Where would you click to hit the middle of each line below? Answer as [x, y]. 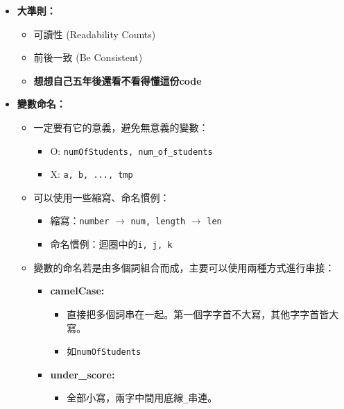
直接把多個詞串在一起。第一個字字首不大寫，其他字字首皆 [198, 314]
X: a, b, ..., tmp [92, 174]
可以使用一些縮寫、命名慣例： [102, 197]
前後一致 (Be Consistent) [88, 57]
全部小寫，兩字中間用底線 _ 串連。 [142, 398]
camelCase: [77, 291]
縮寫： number [80, 220]
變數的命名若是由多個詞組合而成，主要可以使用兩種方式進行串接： [184, 267]
